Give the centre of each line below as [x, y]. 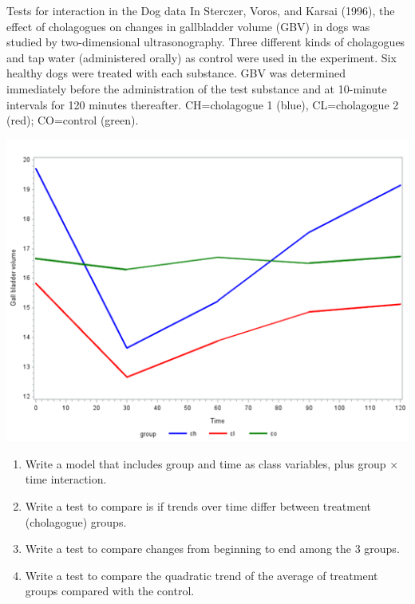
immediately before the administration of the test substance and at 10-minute [197, 88]
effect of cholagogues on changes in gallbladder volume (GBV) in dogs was [188, 26]
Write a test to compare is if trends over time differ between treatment [198, 506]
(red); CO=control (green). [73, 120]
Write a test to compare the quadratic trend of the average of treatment [202, 575]
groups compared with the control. [110, 591]
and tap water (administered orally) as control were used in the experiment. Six [202, 57]
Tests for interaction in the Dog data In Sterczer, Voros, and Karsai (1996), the [201, 10]
